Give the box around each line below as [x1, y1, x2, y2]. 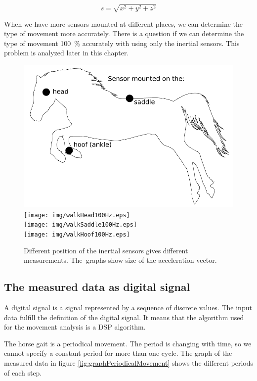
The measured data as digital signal [4, 279, 190, 294]
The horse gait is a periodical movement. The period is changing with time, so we [4, 338, 252, 348]
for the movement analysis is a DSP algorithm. [4, 322, 146, 332]
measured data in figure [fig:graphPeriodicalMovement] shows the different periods [4, 357, 253, 368]
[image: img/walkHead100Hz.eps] [24, 211, 130, 219]
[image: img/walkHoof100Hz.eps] [24, 231, 130, 238]
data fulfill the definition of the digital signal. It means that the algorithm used [4, 312, 244, 322]
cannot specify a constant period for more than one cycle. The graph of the [4, 348, 232, 358]
